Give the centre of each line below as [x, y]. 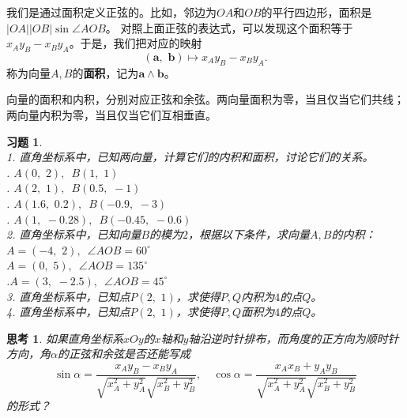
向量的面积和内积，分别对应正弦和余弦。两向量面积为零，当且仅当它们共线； [205, 99]
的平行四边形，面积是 [317, 12]
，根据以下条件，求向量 [249, 234]
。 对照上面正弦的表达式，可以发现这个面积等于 [229, 27]
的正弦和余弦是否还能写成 [124, 354]
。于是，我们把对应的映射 [136, 43]
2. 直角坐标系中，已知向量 [74, 234]
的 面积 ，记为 [106, 72]
